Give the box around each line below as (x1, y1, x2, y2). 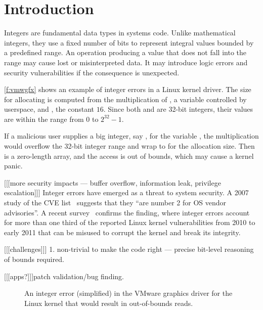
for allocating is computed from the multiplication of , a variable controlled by (4, 94, 247, 104)
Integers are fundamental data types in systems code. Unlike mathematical (4, 27, 236, 38)
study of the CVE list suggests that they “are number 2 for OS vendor (4, 197, 227, 208)
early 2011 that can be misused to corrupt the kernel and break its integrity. (4, 227, 241, 237)
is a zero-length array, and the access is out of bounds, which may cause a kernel (4, 150, 254, 161)
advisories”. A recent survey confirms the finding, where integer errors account (4, 207, 250, 217)
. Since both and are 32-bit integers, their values (103, 104, 253, 114)
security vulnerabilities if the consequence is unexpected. (4, 67, 180, 77)
